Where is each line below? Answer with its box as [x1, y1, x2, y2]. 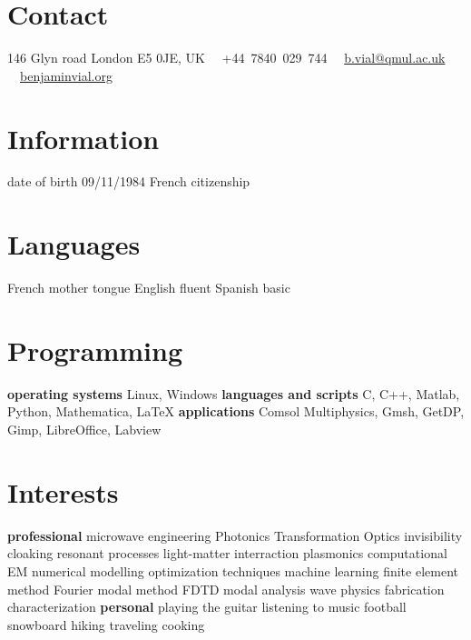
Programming [7, 331, 182, 368]
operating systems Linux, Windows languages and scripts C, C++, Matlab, [7, 384, 460, 403]
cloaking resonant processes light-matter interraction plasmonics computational [7, 544, 447, 563]
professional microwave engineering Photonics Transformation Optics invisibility [7, 525, 463, 545]
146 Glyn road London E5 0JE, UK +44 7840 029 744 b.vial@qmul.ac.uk [7, 48, 446, 67]
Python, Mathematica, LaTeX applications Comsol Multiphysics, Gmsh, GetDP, [7, 402, 465, 421]
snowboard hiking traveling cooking [7, 615, 205, 634]
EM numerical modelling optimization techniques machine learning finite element [7, 561, 458, 580]
